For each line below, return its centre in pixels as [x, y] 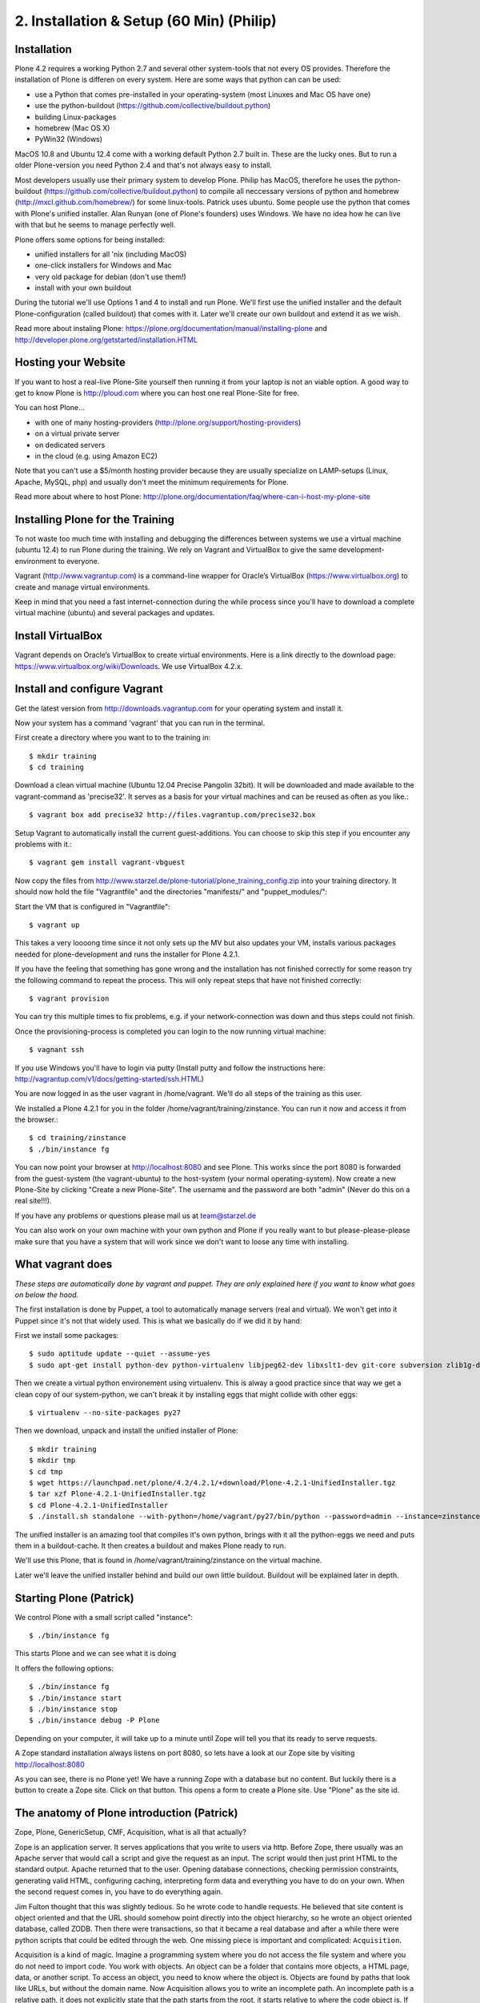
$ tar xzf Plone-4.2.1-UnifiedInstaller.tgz [118, 1494]
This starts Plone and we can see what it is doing [96, 1654]
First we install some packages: [67, 1336]
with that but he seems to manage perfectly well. [95, 225]
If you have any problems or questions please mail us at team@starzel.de [135, 1215]
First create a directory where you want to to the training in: [113, 738]
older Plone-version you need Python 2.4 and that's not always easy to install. [143, 165]
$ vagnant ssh [56, 1050]
